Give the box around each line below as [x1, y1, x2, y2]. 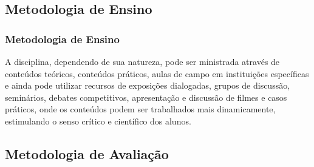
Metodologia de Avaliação [5, 144, 169, 163]
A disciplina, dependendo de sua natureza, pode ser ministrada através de [5, 55, 280, 67]
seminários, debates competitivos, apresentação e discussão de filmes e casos [5, 90, 287, 103]
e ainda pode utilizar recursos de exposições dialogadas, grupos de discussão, [5, 79, 290, 92]
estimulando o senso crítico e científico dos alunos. [5, 114, 191, 127]
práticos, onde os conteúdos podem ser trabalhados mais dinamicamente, [5, 103, 276, 115]
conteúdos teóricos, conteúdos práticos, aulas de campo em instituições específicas [5, 67, 309, 80]
